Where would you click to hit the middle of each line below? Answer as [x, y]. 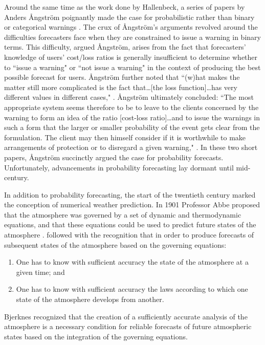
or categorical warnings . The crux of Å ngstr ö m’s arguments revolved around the [131, 27]
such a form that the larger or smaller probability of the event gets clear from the [132, 127]
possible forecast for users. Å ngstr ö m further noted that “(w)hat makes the [122, 77]
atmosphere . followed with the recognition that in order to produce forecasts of [129, 235]
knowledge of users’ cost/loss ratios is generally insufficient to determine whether [131, 57]
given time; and [40, 272]
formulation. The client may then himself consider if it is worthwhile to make [125, 137]
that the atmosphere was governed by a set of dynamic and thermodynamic [123, 214]
